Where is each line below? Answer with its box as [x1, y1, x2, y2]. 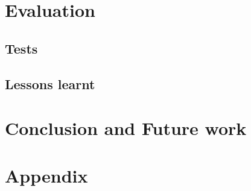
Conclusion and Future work [5, 116, 247, 140]
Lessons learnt [5, 74, 95, 93]
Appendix [5, 163, 88, 187]
